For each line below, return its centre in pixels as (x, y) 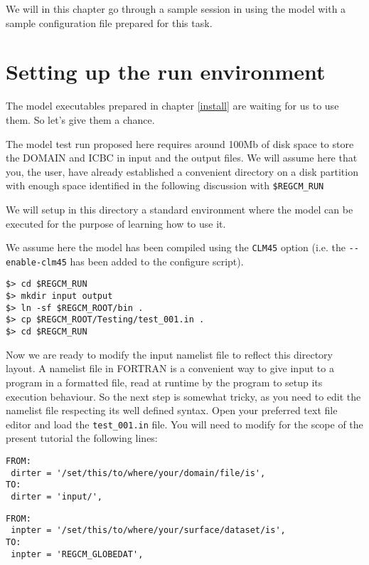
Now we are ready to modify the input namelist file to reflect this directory (169, 354)
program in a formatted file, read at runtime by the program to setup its (164, 382)
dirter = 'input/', (57, 496)
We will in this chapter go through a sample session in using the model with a (176, 9)
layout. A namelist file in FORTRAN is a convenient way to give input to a (170, 368)
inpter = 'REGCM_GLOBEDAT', (77, 554)
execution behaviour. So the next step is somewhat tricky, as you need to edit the (183, 396)
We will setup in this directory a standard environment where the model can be (180, 209)
